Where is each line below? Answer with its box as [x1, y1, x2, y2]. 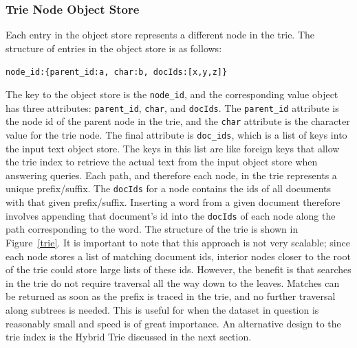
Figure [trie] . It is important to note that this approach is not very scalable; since [6, 235, 350, 249]
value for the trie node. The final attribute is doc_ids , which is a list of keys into [6, 128, 347, 142]
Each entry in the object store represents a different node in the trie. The [6, 27, 315, 42]
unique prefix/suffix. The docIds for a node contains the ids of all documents [6, 181, 332, 196]
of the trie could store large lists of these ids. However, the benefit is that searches [6, 262, 351, 277]
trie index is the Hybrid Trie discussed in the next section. [6, 329, 252, 344]
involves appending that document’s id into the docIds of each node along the [6, 208, 336, 222]
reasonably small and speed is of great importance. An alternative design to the [6, 316, 341, 330]
